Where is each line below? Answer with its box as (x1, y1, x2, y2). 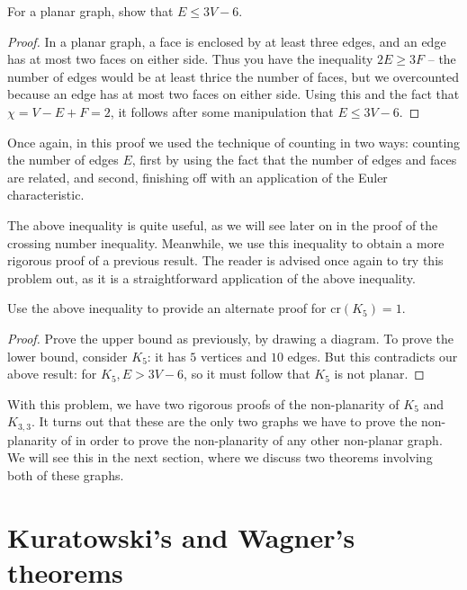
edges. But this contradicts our (287, 346, 458, 365)
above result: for (7, 364, 97, 383)
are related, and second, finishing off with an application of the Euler (7, 167, 388, 186)
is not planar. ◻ (334, 364, 425, 383)
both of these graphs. (7, 465, 124, 484)
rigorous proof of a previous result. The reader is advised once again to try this (7, 251, 444, 270)
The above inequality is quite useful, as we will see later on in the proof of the (7, 215, 438, 234)
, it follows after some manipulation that (110, 102, 334, 121)
